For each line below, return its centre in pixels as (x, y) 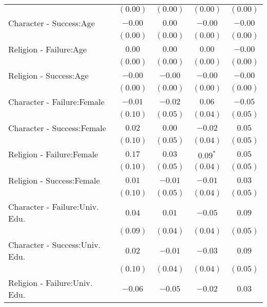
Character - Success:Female (57, 128)
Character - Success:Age (52, 23)
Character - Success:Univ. (54, 245)
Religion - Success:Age (49, 75)
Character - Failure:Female (56, 102)
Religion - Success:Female (54, 180)
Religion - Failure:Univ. (51, 283)
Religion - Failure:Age (47, 49)
